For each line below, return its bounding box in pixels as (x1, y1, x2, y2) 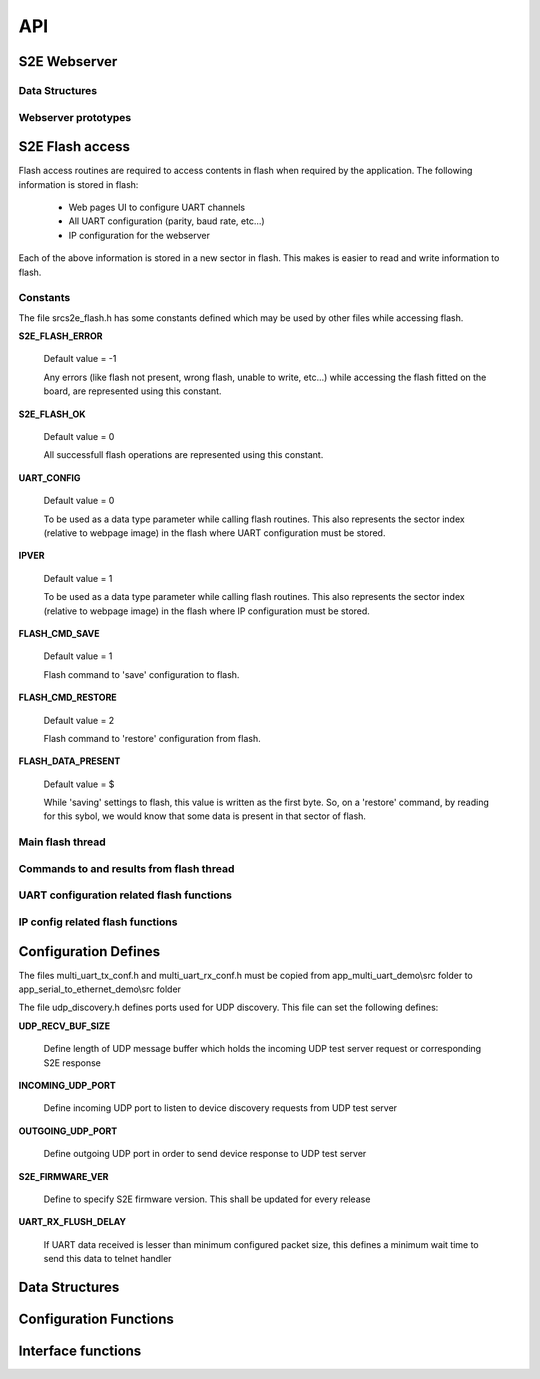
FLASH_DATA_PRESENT (18, 755, 121, 767)
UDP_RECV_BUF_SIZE (18, 1020, 110, 1032)
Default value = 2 (43, 714, 115, 726)
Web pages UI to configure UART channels (68, 201, 245, 213)
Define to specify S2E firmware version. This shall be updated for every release (43, 1193, 371, 1205)
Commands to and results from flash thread (18, 861, 235, 875)
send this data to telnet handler (43, 1253, 172, 1265)
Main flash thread (18, 835, 107, 849)
